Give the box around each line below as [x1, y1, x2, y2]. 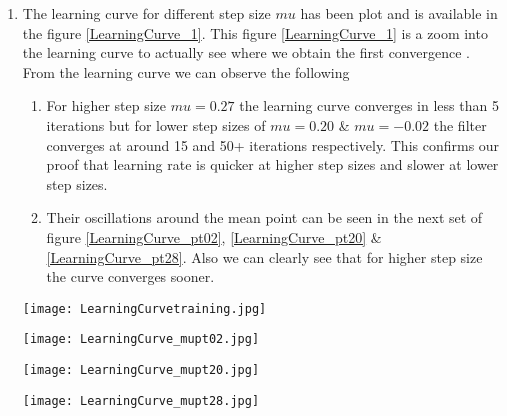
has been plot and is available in [300, 3, 498, 23]
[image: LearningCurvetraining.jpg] [22, 301, 267, 316]
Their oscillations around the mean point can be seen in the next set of [46, 207, 483, 228]
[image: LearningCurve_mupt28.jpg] [22, 393, 260, 408]
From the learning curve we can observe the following [22, 61, 350, 82]
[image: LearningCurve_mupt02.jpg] [22, 332, 260, 347]
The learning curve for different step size [22, 3, 271, 23]
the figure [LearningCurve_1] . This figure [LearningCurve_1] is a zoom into [22, 22, 488, 43]
